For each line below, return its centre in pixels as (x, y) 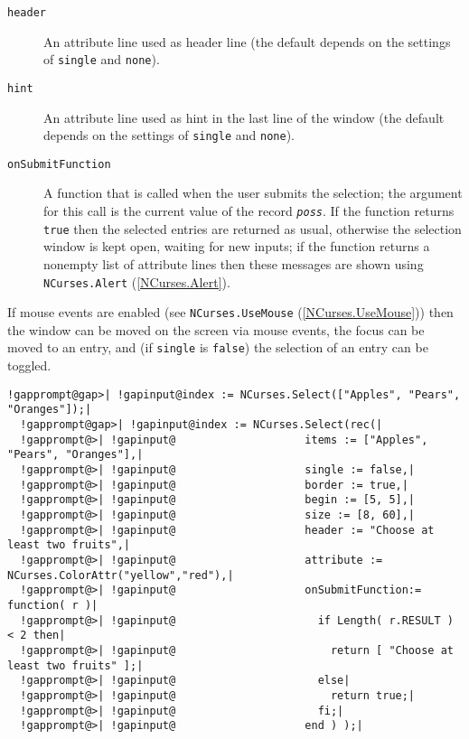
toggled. (29, 365)
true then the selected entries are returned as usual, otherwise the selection (253, 228)
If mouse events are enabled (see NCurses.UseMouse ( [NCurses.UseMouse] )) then (230, 312)
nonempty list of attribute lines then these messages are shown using (234, 263)
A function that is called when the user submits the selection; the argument (253, 193)
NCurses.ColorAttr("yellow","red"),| (121, 575)
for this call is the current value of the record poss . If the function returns (249, 211)
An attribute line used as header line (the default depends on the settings (247, 41)
